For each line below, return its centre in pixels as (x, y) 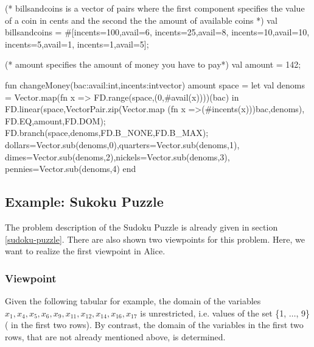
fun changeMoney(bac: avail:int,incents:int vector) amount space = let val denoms (155, 84)
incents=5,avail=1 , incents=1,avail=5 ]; (77, 44)
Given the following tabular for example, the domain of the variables (133, 300)
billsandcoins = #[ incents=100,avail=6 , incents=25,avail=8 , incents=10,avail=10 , (157, 32)
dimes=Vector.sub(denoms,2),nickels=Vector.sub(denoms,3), (117, 156)
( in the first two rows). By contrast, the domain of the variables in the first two (154, 325)
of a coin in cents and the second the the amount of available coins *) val (141, 20)
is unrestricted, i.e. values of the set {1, (213, 313)
